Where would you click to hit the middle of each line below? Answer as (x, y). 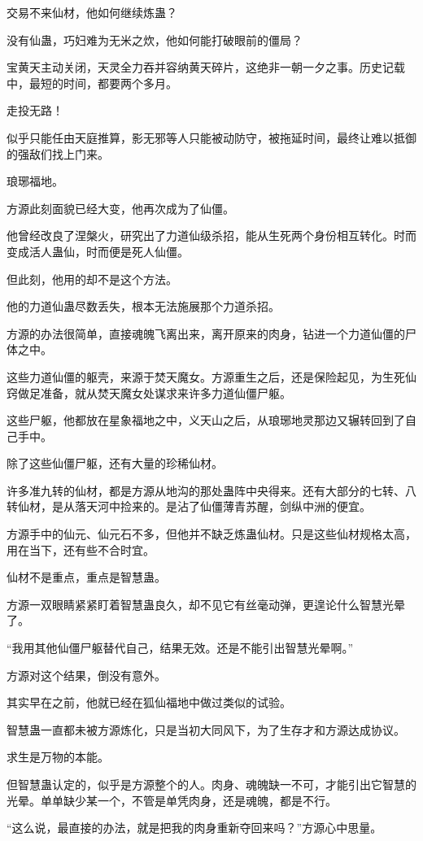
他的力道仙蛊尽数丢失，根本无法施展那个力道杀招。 (143, 306)
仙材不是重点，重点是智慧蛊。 (86, 577)
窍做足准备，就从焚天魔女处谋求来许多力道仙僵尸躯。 (149, 392)
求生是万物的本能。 (58, 757)
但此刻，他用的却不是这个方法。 (92, 279)
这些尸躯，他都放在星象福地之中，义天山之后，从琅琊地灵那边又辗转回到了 (206, 420)
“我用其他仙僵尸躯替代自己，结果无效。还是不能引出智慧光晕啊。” (180, 648)
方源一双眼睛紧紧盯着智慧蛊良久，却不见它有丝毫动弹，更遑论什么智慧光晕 (206, 604)
